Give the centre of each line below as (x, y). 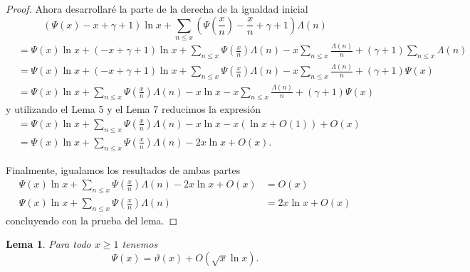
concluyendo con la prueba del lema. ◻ (92, 220)
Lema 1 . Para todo (48, 244)
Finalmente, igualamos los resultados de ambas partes (123, 169)
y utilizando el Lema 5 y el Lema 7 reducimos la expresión (133, 109)
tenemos (140, 244)
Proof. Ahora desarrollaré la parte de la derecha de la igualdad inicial (157, 9)
